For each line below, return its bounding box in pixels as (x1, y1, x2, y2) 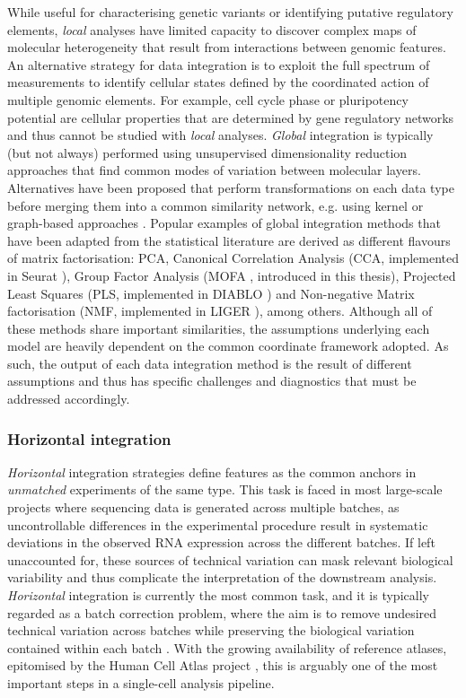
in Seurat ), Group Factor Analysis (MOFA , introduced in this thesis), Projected (7, 266, 456, 284)
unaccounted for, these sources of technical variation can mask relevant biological (7, 550, 453, 569)
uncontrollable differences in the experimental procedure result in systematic (7, 515, 428, 534)
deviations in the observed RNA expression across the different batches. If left (7, 533, 435, 552)
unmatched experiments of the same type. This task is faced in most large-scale (7, 480, 443, 499)
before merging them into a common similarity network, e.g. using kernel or (7, 196, 424, 214)
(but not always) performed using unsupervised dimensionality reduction (7, 143, 408, 161)
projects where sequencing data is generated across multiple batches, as (7, 498, 400, 517)
